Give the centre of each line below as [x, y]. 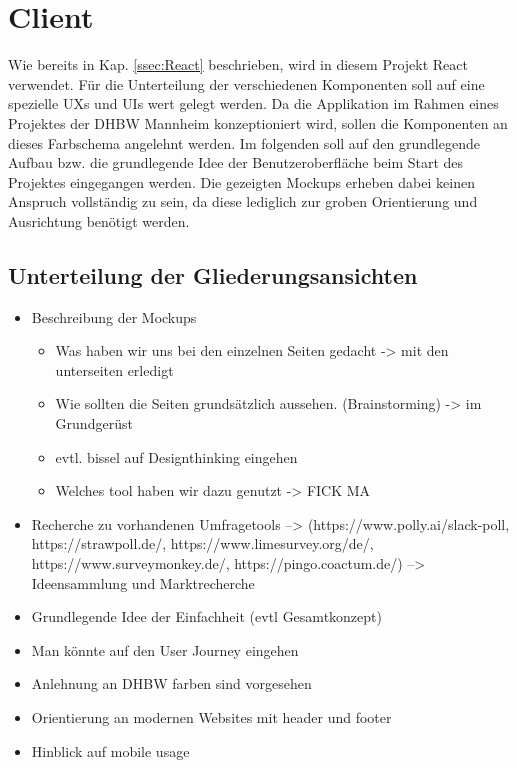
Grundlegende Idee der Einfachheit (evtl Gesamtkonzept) [206, 616]
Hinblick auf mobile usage [110, 750]
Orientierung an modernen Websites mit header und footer [211, 716]
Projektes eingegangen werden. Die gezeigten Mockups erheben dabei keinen [241, 181]
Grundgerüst [94, 423]
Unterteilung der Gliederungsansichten [213, 274]
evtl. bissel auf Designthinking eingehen [176, 456]
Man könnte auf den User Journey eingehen [165, 649]
